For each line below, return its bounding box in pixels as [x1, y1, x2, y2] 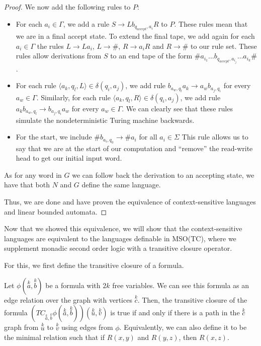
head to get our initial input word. [16, 153, 122, 163]
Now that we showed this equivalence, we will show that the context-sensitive [4, 223, 242, 234]
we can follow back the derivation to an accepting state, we [72, 169, 254, 180]
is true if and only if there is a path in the [110, 307, 240, 318]
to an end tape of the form [110, 50, 193, 61]
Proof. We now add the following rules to [4, 2, 131, 12]
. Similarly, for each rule [36, 92, 111, 102]
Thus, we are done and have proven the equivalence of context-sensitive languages [4, 196, 256, 207]
